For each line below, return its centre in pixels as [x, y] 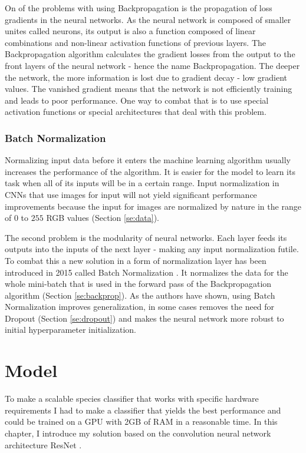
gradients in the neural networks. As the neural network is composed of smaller [148, 19]
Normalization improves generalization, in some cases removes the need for [140, 307]
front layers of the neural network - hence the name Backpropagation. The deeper [152, 65]
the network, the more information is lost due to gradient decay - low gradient [146, 77]
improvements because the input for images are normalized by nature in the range [153, 206]
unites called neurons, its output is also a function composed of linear [130, 31]
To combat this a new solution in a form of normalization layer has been [136, 260]
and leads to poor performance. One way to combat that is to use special [137, 100]
